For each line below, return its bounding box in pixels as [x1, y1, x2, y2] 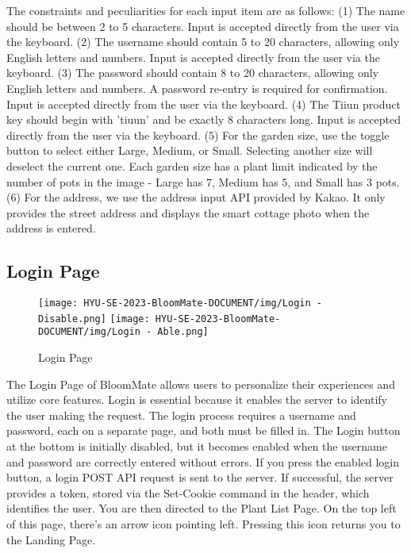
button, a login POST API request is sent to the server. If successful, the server [6, 469, 394, 486]
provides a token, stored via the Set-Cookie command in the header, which [6, 484, 370, 501]
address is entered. [6, 220, 96, 236]
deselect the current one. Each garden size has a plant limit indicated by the [6, 157, 378, 174]
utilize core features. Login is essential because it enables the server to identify [6, 391, 387, 408]
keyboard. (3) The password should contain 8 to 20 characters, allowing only [6, 64, 379, 81]
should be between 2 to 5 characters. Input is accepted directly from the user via [6, 17, 399, 34]
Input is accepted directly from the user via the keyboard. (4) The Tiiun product [6, 95, 401, 112]
